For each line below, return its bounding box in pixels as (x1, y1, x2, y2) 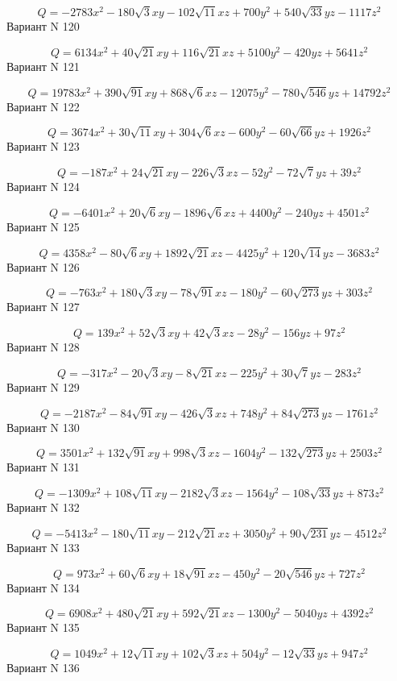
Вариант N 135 (6, 619, 80, 636)
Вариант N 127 (6, 298, 80, 315)
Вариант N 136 (6, 659, 80, 676)
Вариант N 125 (6, 218, 80, 235)
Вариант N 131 (6, 459, 80, 475)
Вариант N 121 (6, 57, 80, 74)
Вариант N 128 (6, 338, 80, 355)
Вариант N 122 (6, 98, 80, 114)
